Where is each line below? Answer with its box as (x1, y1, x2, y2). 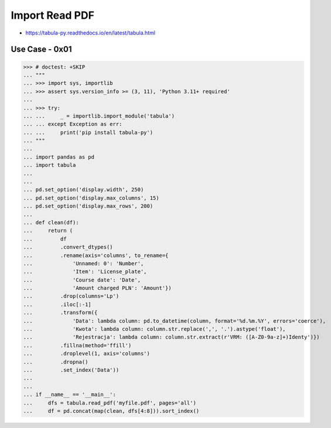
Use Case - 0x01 (11, 44, 72, 54)
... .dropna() (23, 358, 88, 365)
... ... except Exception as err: (23, 121, 122, 128)
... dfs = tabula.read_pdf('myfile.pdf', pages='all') (23, 399, 196, 406)
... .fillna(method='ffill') (23, 342, 132, 348)
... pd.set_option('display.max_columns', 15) (23, 194, 159, 201)
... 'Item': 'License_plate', (23, 268, 147, 275)
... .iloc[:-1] (23, 301, 92, 307)
